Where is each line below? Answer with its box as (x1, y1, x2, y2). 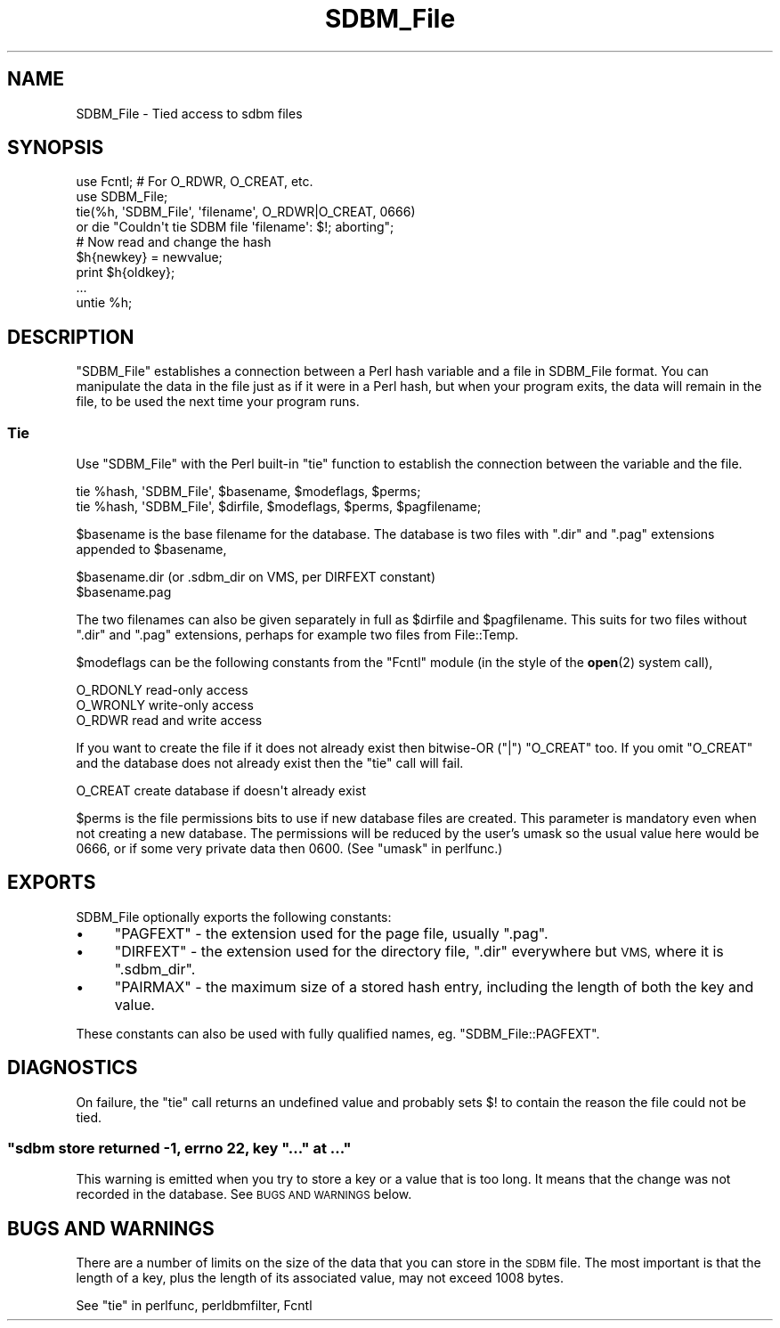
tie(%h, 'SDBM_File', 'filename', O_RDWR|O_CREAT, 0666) (76, 204, 416, 220)
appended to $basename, (76, 542, 227, 558)
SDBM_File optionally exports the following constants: (76, 908, 392, 925)
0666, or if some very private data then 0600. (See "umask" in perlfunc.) (76, 841, 503, 857)
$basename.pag (76, 584, 172, 600)
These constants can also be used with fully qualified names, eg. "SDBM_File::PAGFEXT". (76, 1025, 600, 1041)
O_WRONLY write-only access (76, 697, 254, 713)
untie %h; (76, 295, 133, 311)
